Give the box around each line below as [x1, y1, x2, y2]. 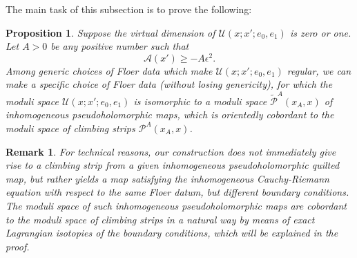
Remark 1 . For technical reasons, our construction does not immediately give [6, 144, 336, 158]
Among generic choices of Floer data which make [6, 63, 213, 77]
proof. [6, 239, 30, 253]
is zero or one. [289, 25, 351, 39]
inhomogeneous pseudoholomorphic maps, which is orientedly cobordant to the [6, 107, 334, 122]
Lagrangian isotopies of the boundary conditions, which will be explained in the [6, 225, 338, 240]
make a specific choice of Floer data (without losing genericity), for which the [6, 77, 333, 91]
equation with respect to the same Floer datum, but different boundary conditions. [6, 185, 349, 199]
